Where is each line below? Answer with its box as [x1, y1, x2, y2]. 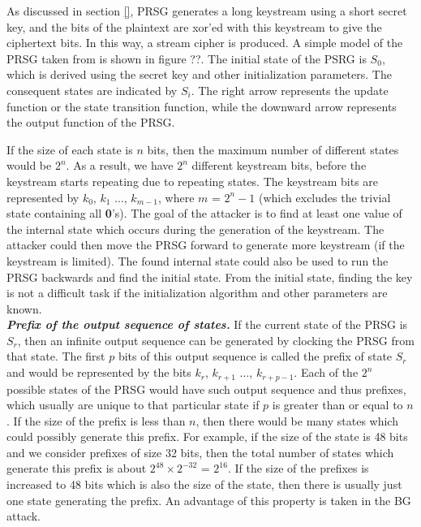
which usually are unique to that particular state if [6, 396, 260, 413]
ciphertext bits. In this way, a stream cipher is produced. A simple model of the [6, 34, 403, 51]
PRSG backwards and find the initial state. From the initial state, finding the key [6, 268, 413, 285]
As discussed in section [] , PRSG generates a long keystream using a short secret [6, 2, 407, 19]
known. [6, 300, 42, 317]
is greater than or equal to [272, 396, 403, 413]
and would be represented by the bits [6, 364, 191, 381]
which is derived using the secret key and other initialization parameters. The [6, 66, 392, 83]
